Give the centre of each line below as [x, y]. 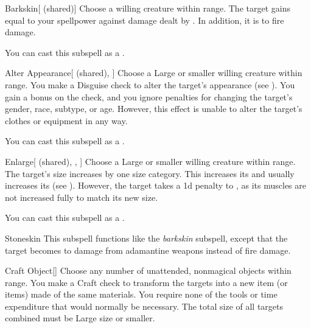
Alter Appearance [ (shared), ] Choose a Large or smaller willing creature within [154, 73]
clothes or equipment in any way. [66, 120]
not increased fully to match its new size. [82, 197]
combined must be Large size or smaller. [80, 318]
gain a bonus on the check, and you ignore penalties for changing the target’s [149, 96]
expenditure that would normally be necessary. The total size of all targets [144, 306]
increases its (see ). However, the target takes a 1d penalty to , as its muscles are [155, 185]
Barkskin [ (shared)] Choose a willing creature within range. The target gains [148, 8]
